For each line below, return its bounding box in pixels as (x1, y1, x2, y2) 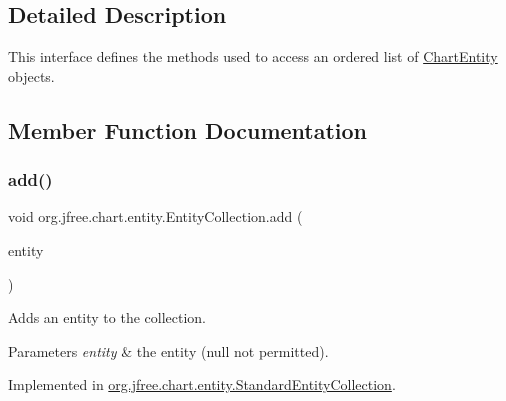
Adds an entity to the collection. (8, 307, 207, 328)
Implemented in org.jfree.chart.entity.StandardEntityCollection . (8, 374, 396, 395)
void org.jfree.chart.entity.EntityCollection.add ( (8, 206, 303, 227)
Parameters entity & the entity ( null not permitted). (8, 340, 329, 361)
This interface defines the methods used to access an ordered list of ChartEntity (8, 46, 498, 67)
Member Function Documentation (8, 114, 368, 145)
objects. (8, 65, 55, 86)
